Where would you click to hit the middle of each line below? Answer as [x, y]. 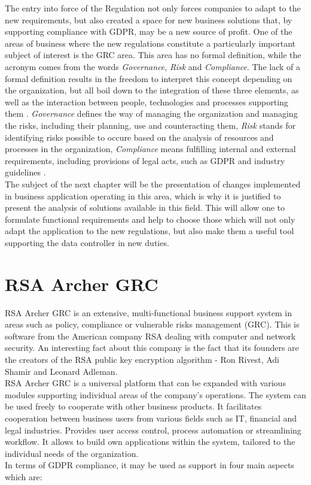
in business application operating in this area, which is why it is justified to [143, 195]
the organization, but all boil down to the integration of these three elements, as [152, 90]
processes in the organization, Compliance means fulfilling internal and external [150, 149]
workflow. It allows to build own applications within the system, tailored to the [150, 442]
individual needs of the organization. [72, 453]
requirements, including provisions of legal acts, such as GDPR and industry [145, 160]
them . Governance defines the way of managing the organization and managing [151, 113]
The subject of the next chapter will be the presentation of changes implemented [153, 184]
